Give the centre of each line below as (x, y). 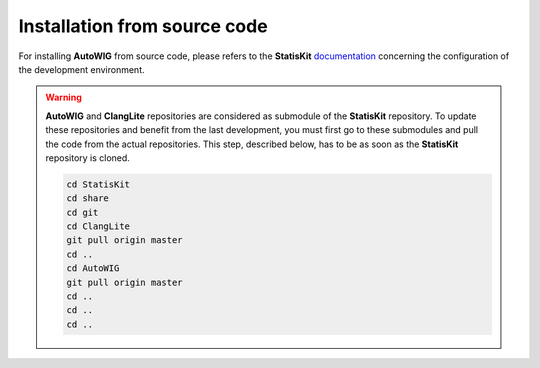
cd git (82, 212)
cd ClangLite (98, 226)
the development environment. (81, 69)
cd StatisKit (98, 184)
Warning (63, 97)
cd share (88, 198)
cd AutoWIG (93, 268)
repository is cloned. (87, 157)
